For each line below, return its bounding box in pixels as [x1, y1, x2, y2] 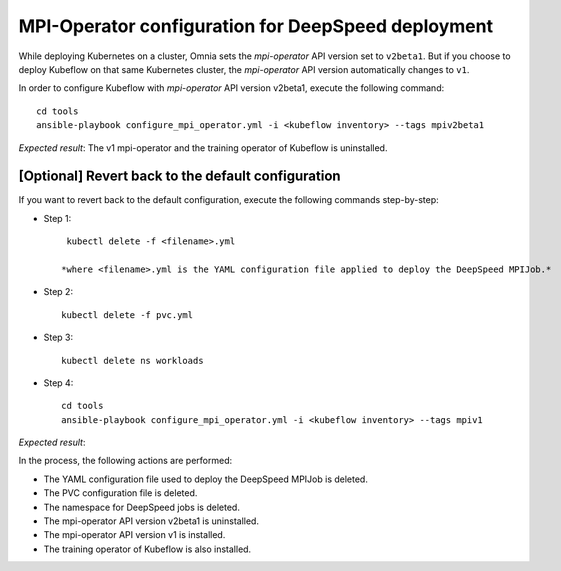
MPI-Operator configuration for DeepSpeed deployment [18, 15, 494, 37]
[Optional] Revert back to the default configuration [18, 168, 341, 185]
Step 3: [43, 331, 74, 344]
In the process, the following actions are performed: [18, 455, 233, 467]
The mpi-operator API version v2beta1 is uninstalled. [43, 515, 260, 527]
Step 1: [43, 212, 72, 224]
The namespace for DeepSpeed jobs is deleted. [43, 501, 240, 513]
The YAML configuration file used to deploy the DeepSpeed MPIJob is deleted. [43, 473, 369, 485]
